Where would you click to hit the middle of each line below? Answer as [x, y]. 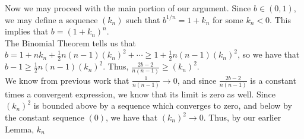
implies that [27, 31]
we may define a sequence [51, 19]
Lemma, [20, 129]
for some [228, 19]
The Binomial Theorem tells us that [70, 42]
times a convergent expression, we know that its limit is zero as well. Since [140, 94]
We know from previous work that [67, 80]
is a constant [273, 80]
